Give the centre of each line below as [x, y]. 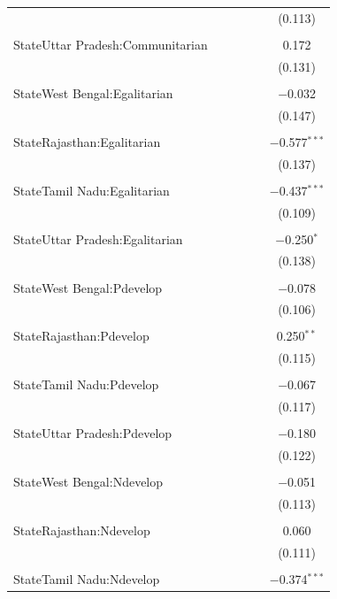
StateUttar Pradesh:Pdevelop [93, 433]
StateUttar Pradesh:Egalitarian [98, 238]
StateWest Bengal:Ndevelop [88, 482]
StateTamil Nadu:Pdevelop [86, 384]
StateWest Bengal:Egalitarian [93, 92]
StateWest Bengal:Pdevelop [88, 287]
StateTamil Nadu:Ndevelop [87, 579]
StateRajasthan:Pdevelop [81, 336]
